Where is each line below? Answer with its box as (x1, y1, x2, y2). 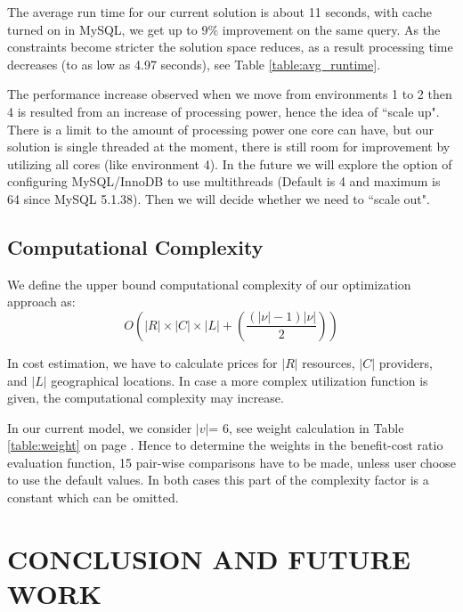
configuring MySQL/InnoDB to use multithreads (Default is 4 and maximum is (7, 172, 441, 191)
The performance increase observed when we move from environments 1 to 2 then (7, 85, 452, 103)
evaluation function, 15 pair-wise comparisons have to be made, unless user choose (7, 453, 456, 471)
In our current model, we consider (7, 418, 192, 437)
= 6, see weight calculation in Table (208, 418, 404, 437)
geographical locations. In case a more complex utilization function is (51, 371, 428, 389)
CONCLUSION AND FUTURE (7, 540, 410, 576)
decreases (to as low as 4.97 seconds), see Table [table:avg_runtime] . (7, 54, 381, 73)
